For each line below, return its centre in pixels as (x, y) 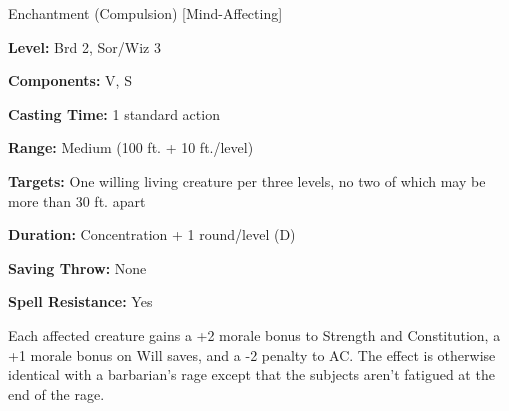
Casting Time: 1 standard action (114, 113)
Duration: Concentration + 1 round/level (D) (152, 234)
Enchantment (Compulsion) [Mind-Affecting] (145, 13)
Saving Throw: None (77, 267)
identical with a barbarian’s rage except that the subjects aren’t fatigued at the (251, 374)
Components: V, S (70, 80)
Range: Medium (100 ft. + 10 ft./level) (131, 147)
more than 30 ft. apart (77, 200)
